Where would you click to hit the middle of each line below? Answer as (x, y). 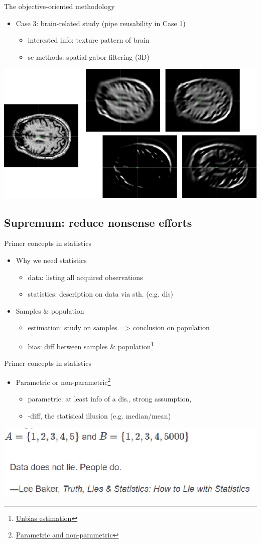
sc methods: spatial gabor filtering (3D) (89, 56)
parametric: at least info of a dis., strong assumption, (110, 399)
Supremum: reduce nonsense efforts (98, 222)
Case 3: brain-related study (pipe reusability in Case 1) (101, 23)
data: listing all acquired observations (85, 277)
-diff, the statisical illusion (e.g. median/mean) (99, 415)
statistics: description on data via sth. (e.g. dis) (101, 294)
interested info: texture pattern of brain (89, 40)
